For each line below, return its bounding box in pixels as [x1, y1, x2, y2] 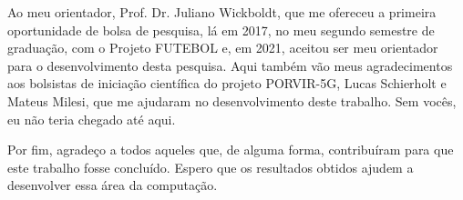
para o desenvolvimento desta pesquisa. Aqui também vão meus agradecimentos [7, 55, 453, 75]
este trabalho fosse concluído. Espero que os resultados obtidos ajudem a [7, 157, 414, 176]
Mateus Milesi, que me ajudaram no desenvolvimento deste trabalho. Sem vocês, [7, 91, 457, 110]
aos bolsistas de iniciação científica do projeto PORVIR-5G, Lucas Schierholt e [7, 74, 447, 93]
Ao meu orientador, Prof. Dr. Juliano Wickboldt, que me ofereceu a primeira [7, 3, 437, 21]
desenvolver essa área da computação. [7, 175, 218, 195]
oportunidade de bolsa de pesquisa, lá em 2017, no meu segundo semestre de [7, 20, 435, 39]
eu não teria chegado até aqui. [7, 109, 176, 128]
